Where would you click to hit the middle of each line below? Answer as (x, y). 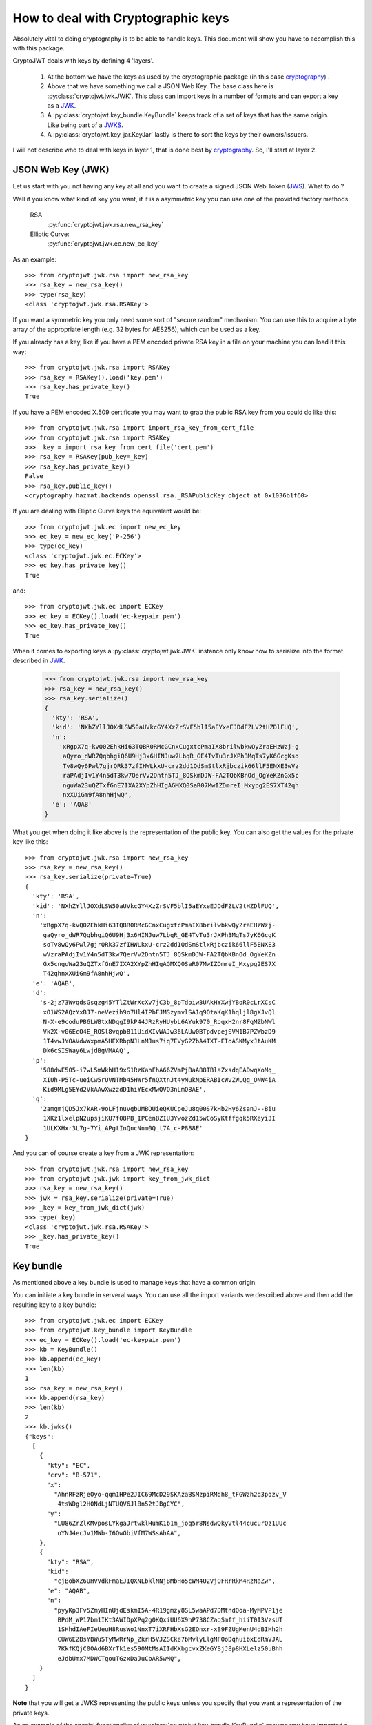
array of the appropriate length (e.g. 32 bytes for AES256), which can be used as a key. (137, 329)
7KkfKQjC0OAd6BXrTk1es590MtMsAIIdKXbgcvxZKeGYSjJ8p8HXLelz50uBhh (170, 1649)
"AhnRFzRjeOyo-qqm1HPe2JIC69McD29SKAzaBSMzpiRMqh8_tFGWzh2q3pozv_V (170, 1494)
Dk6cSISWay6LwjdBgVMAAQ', (87, 1051)
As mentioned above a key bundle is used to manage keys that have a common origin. (135, 1282)
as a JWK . (62, 105)
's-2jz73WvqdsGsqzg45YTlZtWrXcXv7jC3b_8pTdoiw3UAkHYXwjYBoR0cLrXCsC (157, 1003)
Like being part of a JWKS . (85, 125)
